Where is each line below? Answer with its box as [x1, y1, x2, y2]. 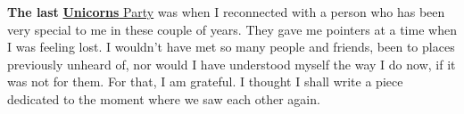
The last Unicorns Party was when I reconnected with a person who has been [7, 3, 445, 20]
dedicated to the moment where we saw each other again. [7, 89, 320, 108]
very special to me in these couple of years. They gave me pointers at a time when [7, 20, 457, 38]
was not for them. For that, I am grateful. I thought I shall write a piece [7, 72, 403, 91]
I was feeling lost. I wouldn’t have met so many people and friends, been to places [7, 37, 455, 56]
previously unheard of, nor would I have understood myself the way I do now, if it [7, 54, 456, 73]
